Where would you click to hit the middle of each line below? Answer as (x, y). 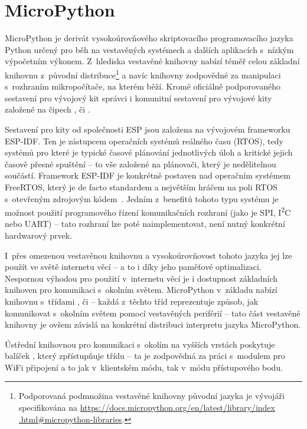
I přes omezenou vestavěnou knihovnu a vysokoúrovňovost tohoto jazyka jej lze (148, 255)
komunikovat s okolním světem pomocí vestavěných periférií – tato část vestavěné (153, 313)
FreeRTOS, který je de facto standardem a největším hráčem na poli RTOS (141, 187)
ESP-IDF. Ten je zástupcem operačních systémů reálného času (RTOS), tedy (144, 141)
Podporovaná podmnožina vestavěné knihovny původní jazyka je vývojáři (151, 396)
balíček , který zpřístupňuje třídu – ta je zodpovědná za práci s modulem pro (145, 356)
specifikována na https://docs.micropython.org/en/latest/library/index (147, 407)
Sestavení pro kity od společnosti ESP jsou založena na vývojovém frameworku (148, 129)
